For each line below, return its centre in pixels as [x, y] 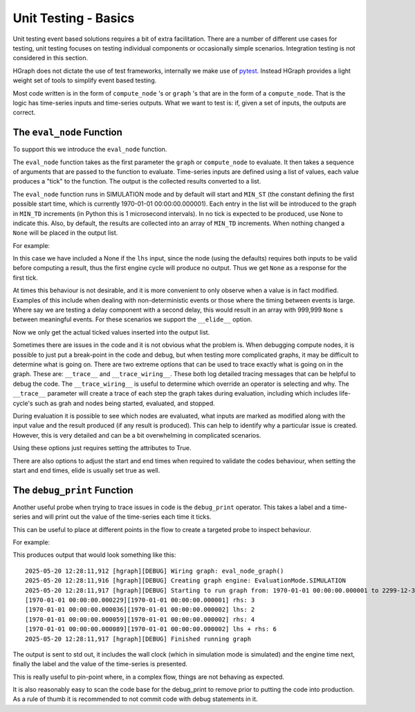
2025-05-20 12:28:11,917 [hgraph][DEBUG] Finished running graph [138, 639]
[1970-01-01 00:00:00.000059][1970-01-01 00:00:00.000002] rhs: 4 [140, 619]
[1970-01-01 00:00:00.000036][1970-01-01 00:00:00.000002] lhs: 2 [140, 610]
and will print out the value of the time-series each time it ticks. [121, 517]
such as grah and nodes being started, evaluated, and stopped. [125, 403]
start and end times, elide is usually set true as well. [86, 470]
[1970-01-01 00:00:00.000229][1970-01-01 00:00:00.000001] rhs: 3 [140, 600]
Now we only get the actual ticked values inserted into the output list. [111, 332]
